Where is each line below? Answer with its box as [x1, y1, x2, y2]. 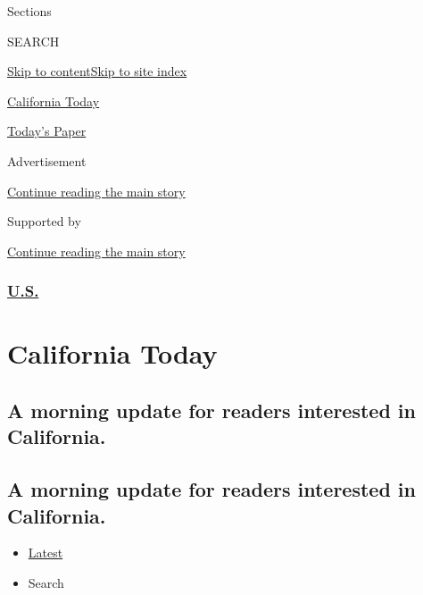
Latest [28, 543, 63, 562]
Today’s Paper [7, 122, 87, 140]
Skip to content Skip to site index [7, 62, 187, 80]
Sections [7, 2, 52, 20]
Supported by [7, 212, 81, 230]
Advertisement [7, 151, 87, 170]
